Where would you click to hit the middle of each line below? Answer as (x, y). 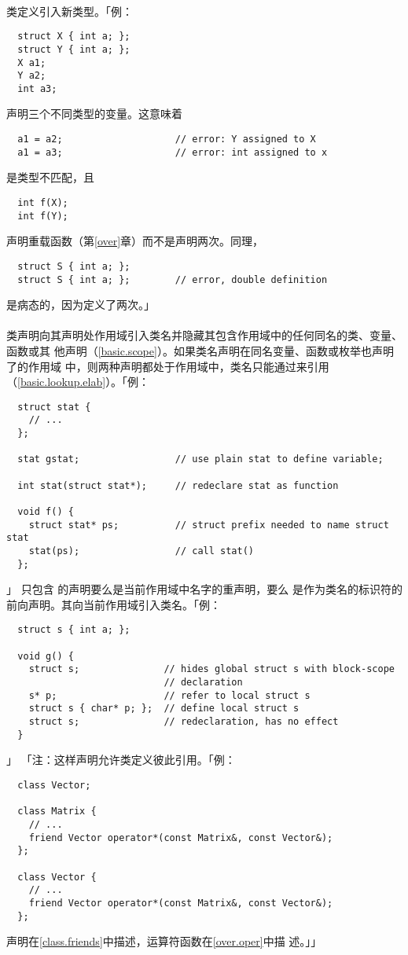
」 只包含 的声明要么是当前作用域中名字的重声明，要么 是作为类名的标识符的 (204, 589)
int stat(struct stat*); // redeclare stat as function (178, 485)
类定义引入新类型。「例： (70, 11)
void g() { (46, 656)
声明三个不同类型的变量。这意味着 (94, 114)
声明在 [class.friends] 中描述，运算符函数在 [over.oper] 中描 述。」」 (164, 941)
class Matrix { (57, 812)
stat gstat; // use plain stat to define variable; (200, 459)
